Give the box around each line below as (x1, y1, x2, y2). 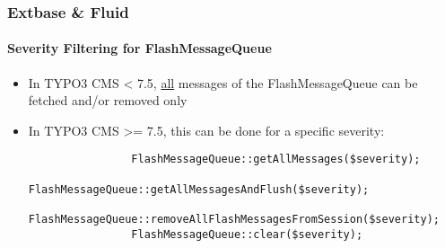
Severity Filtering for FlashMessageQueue (7, 39, 272, 58)
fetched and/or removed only (28, 91, 188, 110)
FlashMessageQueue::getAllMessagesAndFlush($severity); (28, 182, 370, 196)
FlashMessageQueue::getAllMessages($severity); (131, 153, 421, 166)
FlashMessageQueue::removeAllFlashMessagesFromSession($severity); (28, 213, 440, 226)
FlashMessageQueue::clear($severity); (131, 227, 363, 241)
